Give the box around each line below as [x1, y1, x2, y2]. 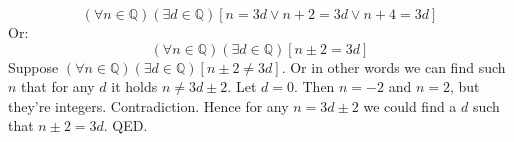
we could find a [363, 95, 457, 116]
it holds [111, 76, 158, 97]
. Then [293, 76, 335, 97]
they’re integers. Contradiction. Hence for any [8, 95, 289, 116]
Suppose [8, 56, 59, 77]
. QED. [103, 115, 148, 136]
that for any [21, 76, 95, 97]
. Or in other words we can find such [281, 56, 506, 77]
